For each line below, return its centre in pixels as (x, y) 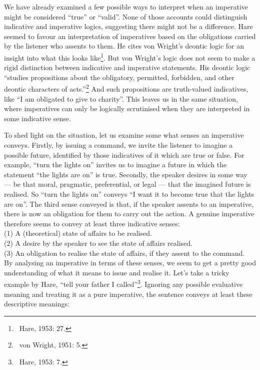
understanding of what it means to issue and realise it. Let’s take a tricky (117, 272)
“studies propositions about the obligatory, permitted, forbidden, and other (119, 77)
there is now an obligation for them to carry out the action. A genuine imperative (129, 214)
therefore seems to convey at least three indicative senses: (92, 223)
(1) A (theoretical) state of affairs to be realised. (78, 233)
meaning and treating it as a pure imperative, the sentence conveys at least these (128, 294)
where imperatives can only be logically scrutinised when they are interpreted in (127, 108)
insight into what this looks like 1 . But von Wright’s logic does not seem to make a (130, 57)
